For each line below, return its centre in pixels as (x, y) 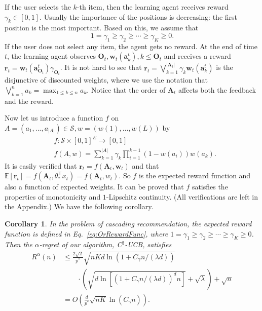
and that (145, 165)
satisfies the (210, 187)
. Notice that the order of (126, 89)
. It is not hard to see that (101, 67)
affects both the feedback (217, 89)
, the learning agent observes (51, 56)
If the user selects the (38, 7)
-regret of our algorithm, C (81, 244)
